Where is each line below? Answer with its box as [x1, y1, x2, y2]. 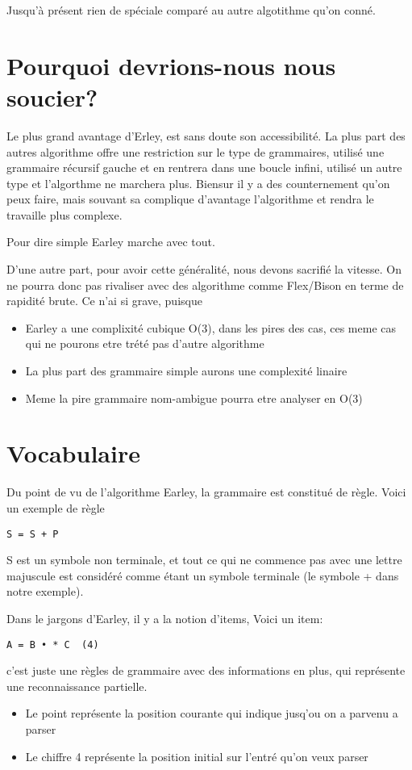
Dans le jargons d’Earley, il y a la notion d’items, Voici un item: [6, 609, 323, 626]
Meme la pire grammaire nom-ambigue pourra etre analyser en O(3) [25, 389, 363, 406]
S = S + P [6, 528, 59, 540]
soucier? [6, 80, 98, 113]
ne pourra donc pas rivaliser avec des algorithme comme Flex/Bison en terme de [6, 276, 404, 293]
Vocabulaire [6, 437, 140, 470]
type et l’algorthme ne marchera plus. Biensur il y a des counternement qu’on [6, 174, 390, 191]
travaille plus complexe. [6, 206, 123, 223]
